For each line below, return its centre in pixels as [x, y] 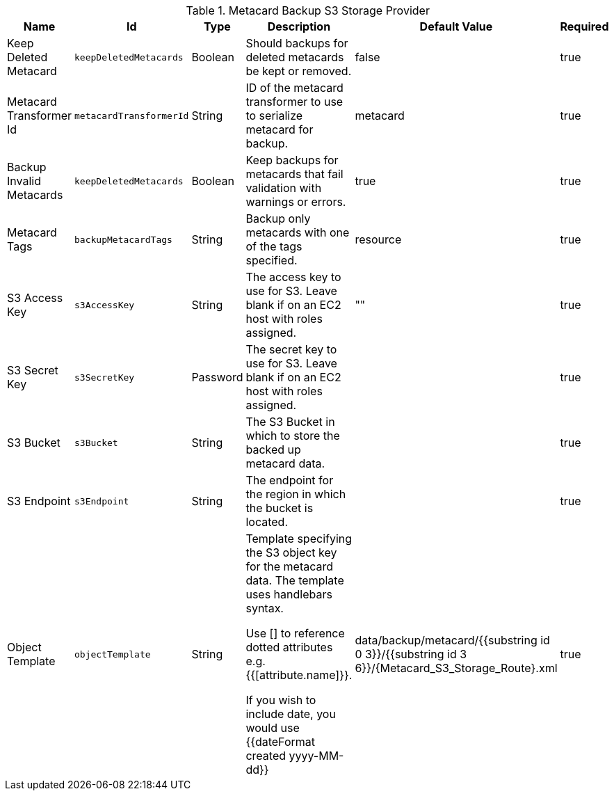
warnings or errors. [296, 202]
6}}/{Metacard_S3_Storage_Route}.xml [456, 668]
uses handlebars [289, 594]
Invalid [24, 181]
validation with [284, 188]
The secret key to [291, 349]
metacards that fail [294, 174]
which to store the [293, 436]
